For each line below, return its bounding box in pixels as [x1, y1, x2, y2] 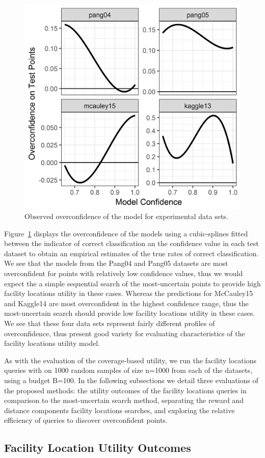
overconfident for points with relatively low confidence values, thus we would [4, 268, 243, 279]
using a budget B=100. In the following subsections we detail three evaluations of [4, 374, 258, 385]
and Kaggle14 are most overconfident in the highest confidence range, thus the [4, 298, 249, 308]
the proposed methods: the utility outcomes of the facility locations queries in [4, 385, 247, 395]
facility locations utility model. [4, 338, 100, 348]
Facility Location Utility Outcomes [4, 440, 191, 455]
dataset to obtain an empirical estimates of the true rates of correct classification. [4, 248, 259, 258]
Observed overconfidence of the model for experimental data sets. [24, 211, 228, 222]
